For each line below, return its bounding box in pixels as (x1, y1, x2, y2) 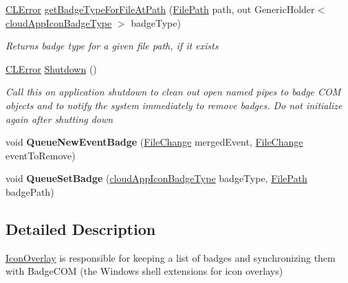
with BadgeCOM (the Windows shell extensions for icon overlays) (6, 264, 283, 278)
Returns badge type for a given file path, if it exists (6, 38, 219, 53)
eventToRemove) (6, 148, 76, 162)
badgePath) (6, 184, 54, 199)
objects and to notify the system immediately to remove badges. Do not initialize (6, 98, 342, 112)
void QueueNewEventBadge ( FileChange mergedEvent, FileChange (6, 135, 303, 149)
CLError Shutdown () (6, 61, 97, 76)
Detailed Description (6, 218, 156, 239)
